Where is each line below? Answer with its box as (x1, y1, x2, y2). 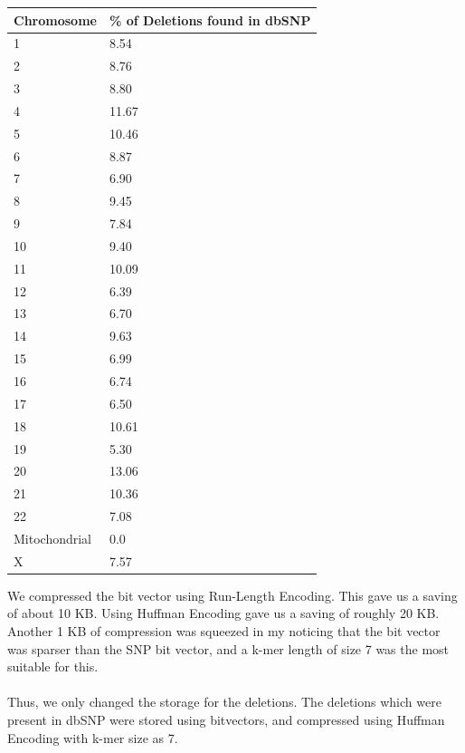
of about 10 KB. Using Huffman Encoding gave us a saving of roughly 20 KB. (7, 603, 440, 623)
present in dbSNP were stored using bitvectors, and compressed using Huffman (7, 710, 445, 729)
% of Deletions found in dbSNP (109, 10, 311, 29)
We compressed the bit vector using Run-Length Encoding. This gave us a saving (7, 585, 458, 604)
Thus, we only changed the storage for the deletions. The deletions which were (7, 692, 441, 711)
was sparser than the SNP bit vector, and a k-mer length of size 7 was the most (7, 639, 450, 658)
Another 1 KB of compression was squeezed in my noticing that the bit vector (7, 622, 441, 641)
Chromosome (14, 10, 97, 29)
